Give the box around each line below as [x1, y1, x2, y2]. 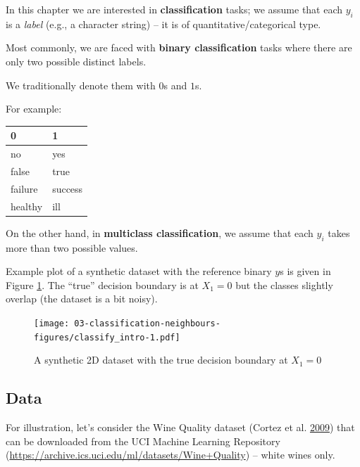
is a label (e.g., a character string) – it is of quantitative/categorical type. [6, 16, 321, 31]
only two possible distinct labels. [6, 53, 147, 68]
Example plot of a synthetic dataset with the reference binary [6, 264, 272, 279]
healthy [11, 198, 43, 213]
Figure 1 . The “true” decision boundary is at [6, 277, 199, 292]
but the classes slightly [235, 277, 333, 292]
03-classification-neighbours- [74, 318, 221, 328]
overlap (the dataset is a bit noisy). [6, 291, 158, 306]
